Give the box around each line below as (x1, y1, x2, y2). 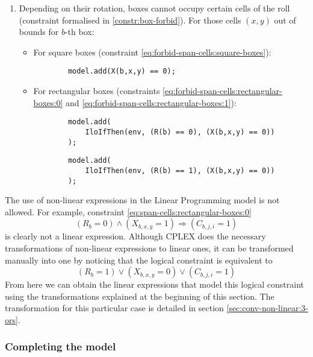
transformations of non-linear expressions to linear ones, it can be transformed (5, 241, 294, 254)
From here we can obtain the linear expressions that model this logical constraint (5, 278, 304, 291)
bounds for (19, 25, 59, 38)
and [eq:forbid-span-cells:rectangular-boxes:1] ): (65, 96, 237, 109)
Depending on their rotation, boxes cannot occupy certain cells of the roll (19, 2, 290, 14)
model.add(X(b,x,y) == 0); (67, 67, 176, 76)
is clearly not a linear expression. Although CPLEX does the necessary (5, 230, 266, 242)
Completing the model (5, 339, 116, 354)
